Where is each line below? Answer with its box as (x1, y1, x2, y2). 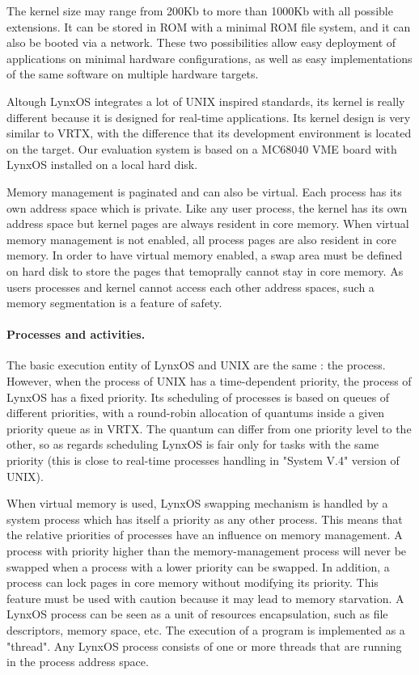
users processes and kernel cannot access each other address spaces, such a (6, 278, 375, 295)
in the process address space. (6, 653, 149, 670)
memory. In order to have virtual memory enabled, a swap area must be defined (6, 247, 403, 264)
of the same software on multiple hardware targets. (6, 65, 259, 82)
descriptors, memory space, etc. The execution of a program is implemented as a (6, 621, 405, 638)
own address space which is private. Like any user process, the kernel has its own (6, 199, 408, 216)
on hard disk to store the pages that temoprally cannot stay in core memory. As (6, 262, 404, 279)
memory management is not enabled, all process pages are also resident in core (6, 230, 397, 247)
